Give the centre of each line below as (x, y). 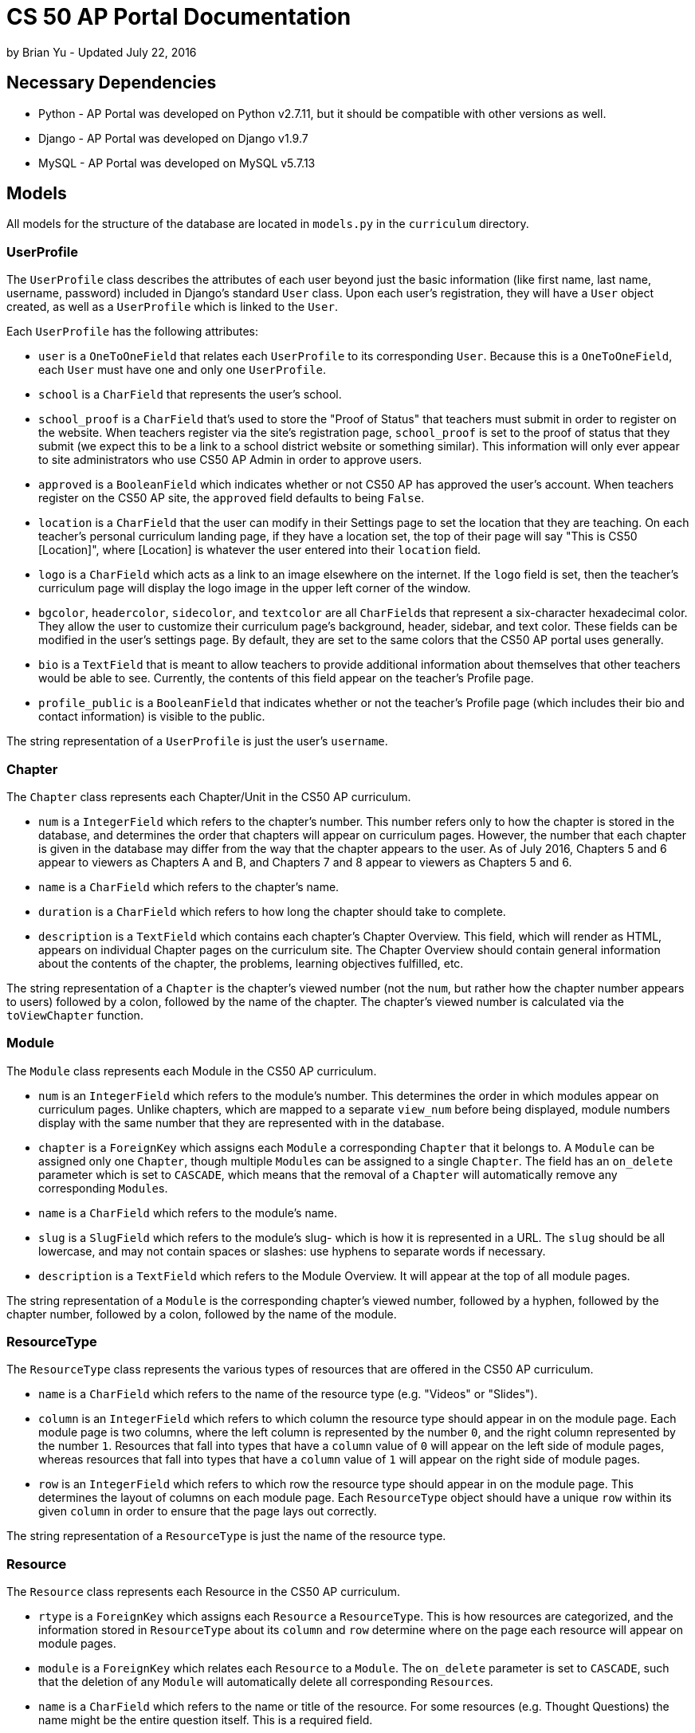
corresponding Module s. (103, 1188)
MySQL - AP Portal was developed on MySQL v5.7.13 (177, 163)
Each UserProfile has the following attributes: (133, 332)
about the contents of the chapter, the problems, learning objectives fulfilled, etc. (251, 963)
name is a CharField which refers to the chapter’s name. (189, 886)
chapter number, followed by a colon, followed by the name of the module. (202, 1314)
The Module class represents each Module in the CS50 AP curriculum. (192, 1071)
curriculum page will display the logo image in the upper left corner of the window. (255, 588)
